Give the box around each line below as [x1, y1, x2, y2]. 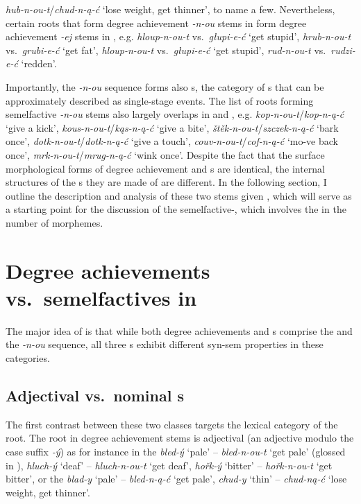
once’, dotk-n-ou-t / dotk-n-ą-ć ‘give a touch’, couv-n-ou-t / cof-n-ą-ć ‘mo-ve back [6, 134, 338, 148]
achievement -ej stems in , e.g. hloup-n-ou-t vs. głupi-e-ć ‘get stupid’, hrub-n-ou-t [6, 29, 351, 44]
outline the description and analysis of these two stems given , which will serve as [6, 188, 352, 202]
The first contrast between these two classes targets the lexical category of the [6, 417, 338, 431]
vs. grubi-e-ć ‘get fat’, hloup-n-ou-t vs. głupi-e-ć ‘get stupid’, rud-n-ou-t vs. [6, 42, 326, 57]
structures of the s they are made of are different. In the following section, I [6, 175, 327, 189]
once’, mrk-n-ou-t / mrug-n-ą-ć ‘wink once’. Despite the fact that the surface [6, 147, 325, 162]
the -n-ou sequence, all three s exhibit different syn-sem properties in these [6, 337, 324, 351]
